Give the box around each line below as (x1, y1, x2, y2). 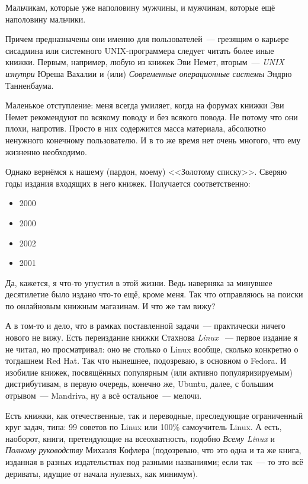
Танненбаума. (5, 79, 54, 91)
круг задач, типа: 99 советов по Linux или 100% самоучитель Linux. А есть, (5, 421, 282, 433)
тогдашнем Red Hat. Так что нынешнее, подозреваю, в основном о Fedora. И (5, 354, 287, 367)
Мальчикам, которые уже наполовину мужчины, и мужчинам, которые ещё (5, 1, 275, 13)
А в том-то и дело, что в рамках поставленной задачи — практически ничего (5, 319, 285, 332)
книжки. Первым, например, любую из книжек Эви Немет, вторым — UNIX (5, 56, 284, 68)
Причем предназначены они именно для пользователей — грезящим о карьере (5, 33, 289, 45)
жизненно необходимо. (5, 145, 87, 158)
